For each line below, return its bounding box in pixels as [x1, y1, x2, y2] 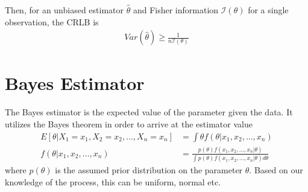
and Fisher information [133, 4, 219, 16]
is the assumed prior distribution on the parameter [55, 164, 243, 176]
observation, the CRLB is [5, 15, 99, 28]
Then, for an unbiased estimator [5, 4, 124, 16]
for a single [248, 4, 289, 16]
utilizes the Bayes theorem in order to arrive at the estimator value [5, 117, 253, 130]
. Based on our [249, 164, 303, 176]
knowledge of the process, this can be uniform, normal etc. [5, 175, 221, 188]
